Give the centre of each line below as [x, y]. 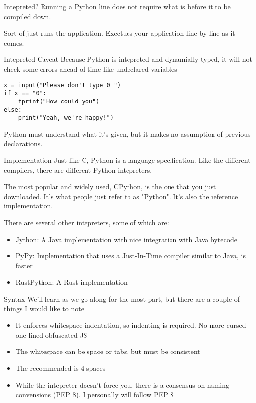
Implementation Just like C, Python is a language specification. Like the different [127, 160]
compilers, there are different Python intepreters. [78, 170]
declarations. [23, 143]
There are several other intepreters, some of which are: [86, 222]
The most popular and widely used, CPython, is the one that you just [110, 186]
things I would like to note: [45, 308]
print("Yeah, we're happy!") [66, 118]
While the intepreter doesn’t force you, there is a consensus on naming [122, 384]
